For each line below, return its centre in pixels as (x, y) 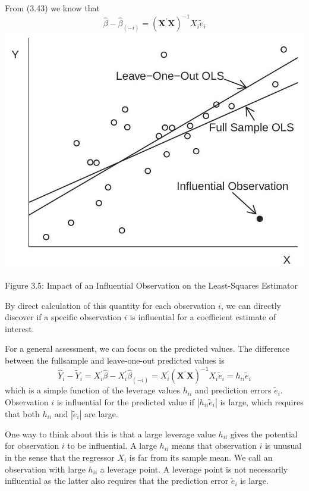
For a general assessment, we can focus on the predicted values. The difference (147, 348)
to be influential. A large (112, 445)
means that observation (214, 445)
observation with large (45, 469)
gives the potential (264, 434)
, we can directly (251, 305)
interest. (20, 328)
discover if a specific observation (63, 317)
